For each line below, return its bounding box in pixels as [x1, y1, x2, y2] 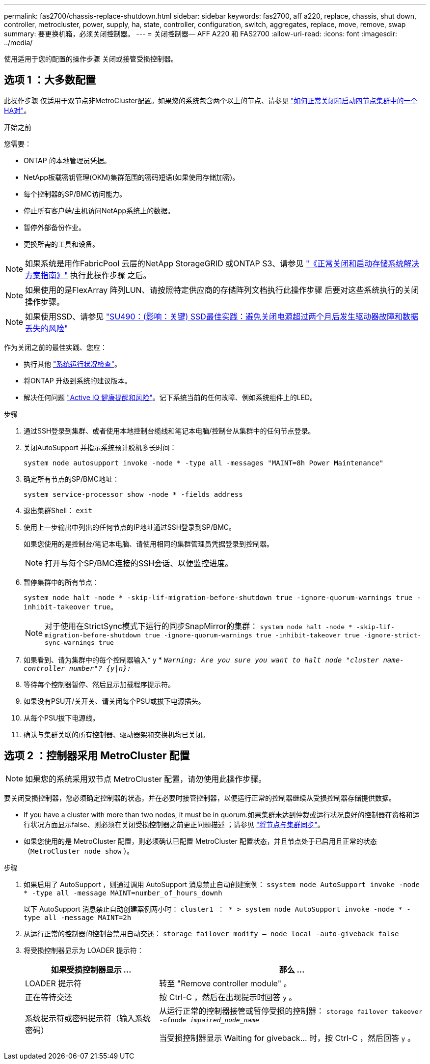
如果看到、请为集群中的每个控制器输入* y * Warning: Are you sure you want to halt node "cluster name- [24, 655, 404, 664]
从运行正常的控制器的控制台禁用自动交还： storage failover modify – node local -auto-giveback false [24, 929, 399, 938]
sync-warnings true [45, 638, 114, 646]
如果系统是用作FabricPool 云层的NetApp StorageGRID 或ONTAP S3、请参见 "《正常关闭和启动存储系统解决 [25, 258, 420, 268]
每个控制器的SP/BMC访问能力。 [24, 189, 127, 198]
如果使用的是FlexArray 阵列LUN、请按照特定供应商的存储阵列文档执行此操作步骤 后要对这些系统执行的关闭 [25, 285, 419, 295]
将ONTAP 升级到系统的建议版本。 [24, 376, 132, 385]
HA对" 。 [4, 106, 31, 115]
